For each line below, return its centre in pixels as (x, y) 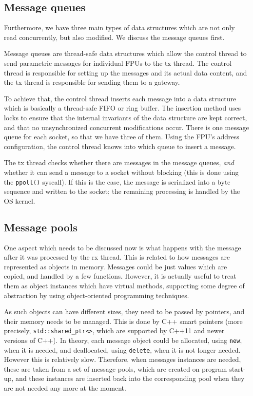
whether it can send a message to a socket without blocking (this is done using (121, 172)
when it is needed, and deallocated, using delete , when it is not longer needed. (122, 349)
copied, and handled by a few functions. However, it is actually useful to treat (120, 276)
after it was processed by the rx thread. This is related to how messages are (117, 257)
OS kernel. (19, 200)
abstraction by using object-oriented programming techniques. (97, 295)
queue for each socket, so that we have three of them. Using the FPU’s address (122, 137)
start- (237, 368)
